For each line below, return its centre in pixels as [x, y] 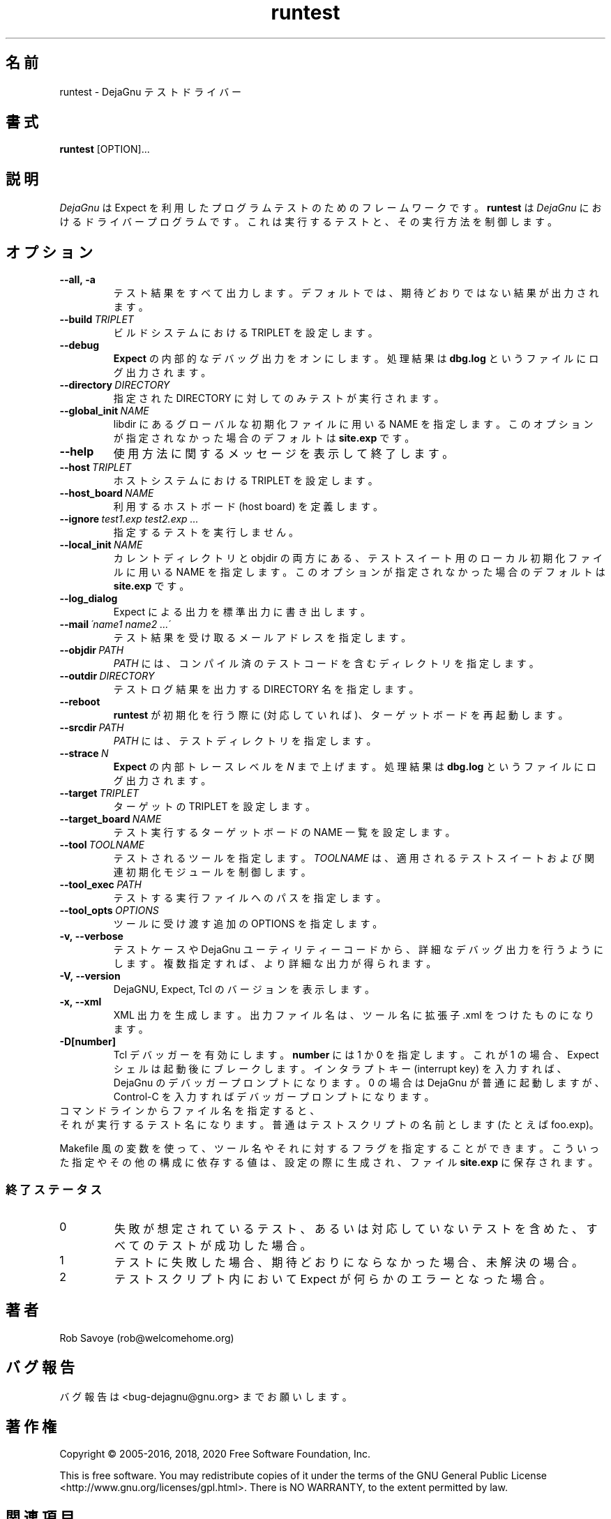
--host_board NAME [107, 493]
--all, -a [77, 280]
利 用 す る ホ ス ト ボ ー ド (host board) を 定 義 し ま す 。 [248, 507]
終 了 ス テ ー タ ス [54, 1189]
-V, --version [90, 976]
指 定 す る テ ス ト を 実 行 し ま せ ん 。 [206, 532]
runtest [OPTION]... [105, 149]
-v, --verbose [91, 936]
